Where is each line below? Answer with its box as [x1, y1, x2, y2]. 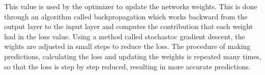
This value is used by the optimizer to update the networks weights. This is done [4, 1, 257, 11]
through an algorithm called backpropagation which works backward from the [4, 11, 248, 21]
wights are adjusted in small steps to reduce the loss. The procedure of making [4, 41, 251, 52]
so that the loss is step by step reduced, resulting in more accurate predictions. [4, 61, 251, 71]
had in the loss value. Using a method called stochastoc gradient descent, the [4, 31, 245, 41]
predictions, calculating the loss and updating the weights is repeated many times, [4, 51, 261, 61]
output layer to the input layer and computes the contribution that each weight [4, 21, 253, 32]
